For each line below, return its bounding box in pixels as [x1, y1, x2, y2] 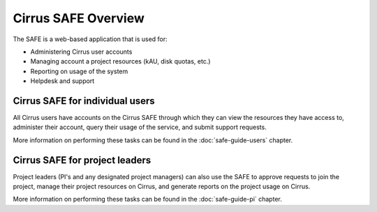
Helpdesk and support [30, 77, 95, 85]
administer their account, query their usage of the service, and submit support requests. [13, 123, 267, 132]
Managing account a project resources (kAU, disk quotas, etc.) [30, 57, 211, 66]
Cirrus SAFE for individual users [13, 95, 155, 107]
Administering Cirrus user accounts [30, 47, 133, 56]
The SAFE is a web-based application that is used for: [13, 35, 168, 43]
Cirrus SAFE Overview [13, 10, 145, 26]
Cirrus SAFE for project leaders [13, 154, 151, 166]
